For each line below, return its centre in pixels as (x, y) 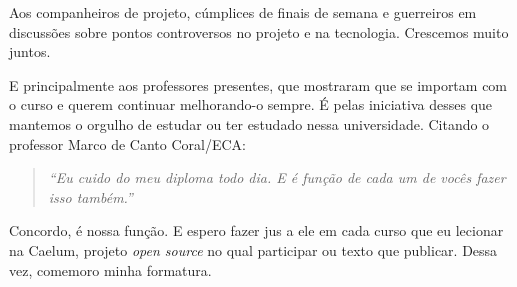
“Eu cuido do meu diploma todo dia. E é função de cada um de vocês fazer (277, 177)
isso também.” (90, 196)
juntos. (30, 51)
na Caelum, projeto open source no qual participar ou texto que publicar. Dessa (253, 249)
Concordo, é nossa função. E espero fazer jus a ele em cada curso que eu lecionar (256, 230)
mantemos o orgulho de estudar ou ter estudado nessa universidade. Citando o (249, 123)
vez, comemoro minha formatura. (110, 269)
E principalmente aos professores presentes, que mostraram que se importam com (258, 84)
